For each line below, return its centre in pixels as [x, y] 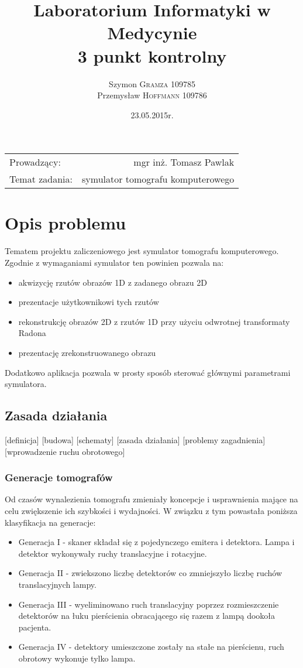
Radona [32, 333]
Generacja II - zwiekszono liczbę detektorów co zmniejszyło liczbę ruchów [150, 573]
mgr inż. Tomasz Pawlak [184, 162]
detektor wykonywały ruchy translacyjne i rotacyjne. [113, 553]
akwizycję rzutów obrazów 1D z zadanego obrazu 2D [113, 282]
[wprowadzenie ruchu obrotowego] [65, 451]
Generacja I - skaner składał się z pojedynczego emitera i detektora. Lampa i [156, 542]
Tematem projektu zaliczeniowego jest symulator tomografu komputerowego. [142, 251]
